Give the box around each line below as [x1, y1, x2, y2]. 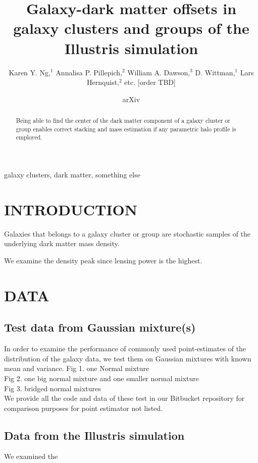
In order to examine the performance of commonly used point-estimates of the [4, 343, 246, 354]
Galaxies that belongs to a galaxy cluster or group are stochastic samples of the [4, 228, 251, 239]
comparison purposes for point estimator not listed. [4, 402, 163, 413]
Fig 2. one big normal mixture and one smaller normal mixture [4, 373, 199, 383]
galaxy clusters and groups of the [13, 18, 249, 38]
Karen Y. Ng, [9, 67, 51, 77]
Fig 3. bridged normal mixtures [4, 383, 101, 393]
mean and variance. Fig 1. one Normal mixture [4, 363, 149, 374]
